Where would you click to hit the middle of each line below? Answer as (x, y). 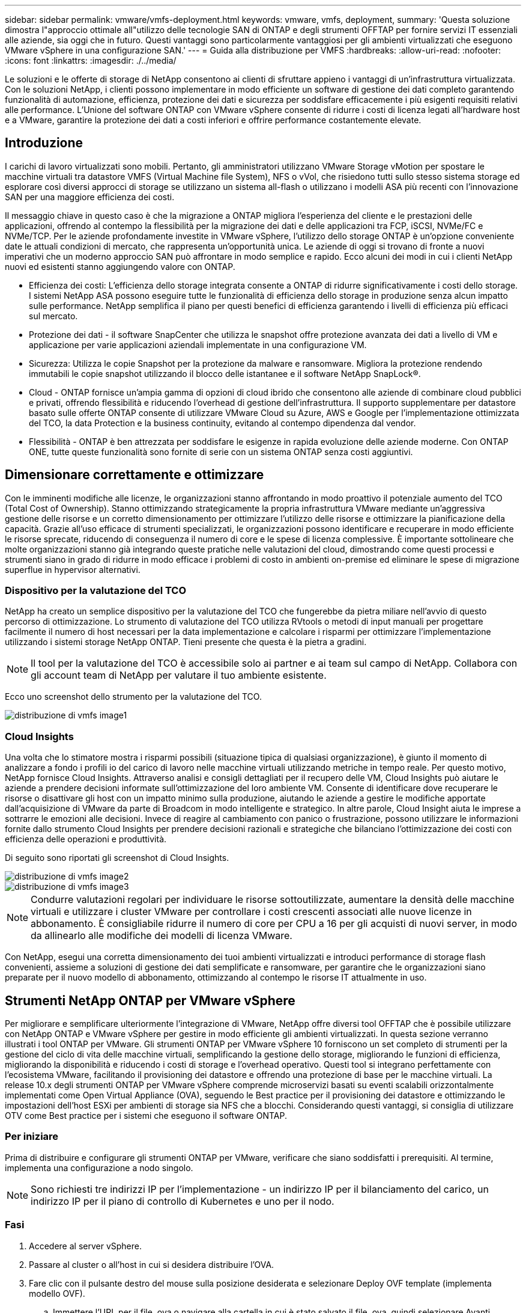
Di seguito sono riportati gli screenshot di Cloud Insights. (117, 858)
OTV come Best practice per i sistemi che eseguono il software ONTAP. (146, 1116)
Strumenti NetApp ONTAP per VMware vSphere (150, 1000)
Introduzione (44, 143)
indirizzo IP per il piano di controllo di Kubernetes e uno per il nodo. (183, 1201)
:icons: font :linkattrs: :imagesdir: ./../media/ (91, 60)
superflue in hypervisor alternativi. (73, 569)
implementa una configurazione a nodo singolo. (99, 1168)
